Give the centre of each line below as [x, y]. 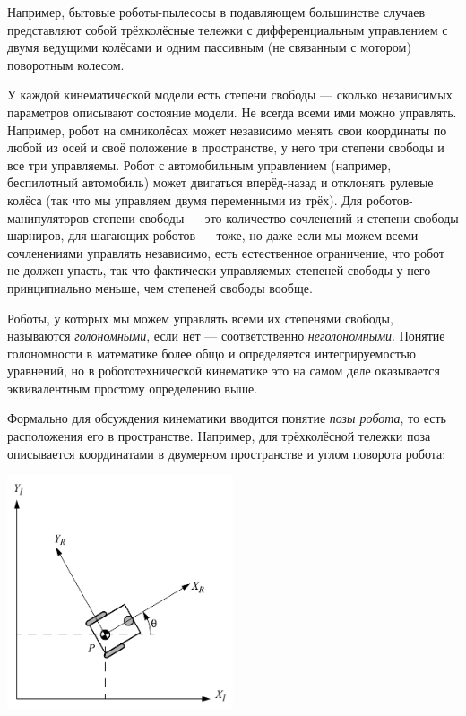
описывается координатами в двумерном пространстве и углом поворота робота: [227, 453]
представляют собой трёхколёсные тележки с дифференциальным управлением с [228, 29]
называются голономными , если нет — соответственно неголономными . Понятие [226, 336]
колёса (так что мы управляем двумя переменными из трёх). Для [185, 199]
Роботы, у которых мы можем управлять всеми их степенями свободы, [200, 318]
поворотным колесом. [66, 64]
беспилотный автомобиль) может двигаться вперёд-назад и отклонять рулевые [220, 182]
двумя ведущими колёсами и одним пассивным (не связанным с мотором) [209, 47]
